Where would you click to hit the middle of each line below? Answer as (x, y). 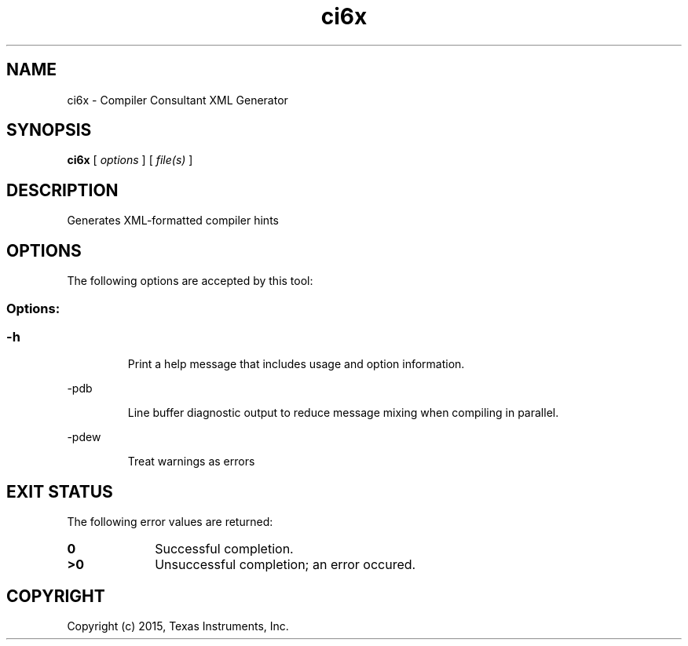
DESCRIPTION (62, 190)
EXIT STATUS (60, 491)
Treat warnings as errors (191, 462)
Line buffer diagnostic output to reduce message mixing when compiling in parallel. (343, 413)
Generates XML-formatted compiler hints (173, 221)
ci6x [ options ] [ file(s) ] (130, 160)
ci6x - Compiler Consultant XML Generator (177, 100)
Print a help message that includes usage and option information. (296, 364)
